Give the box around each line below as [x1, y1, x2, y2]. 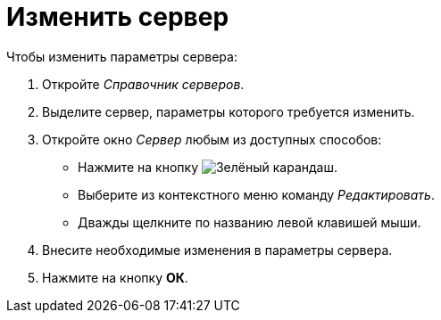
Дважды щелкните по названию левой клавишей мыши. [78, 214, 421, 230]
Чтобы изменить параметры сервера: [6, 48, 237, 64]
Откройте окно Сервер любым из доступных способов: [42, 131, 382, 147]
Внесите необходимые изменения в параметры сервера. [42, 242, 393, 258]
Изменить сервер [6, 2, 229, 32]
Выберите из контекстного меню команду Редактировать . [78, 186, 435, 202]
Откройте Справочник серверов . [42, 76, 245, 92]
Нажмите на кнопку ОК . [42, 269, 188, 285]
